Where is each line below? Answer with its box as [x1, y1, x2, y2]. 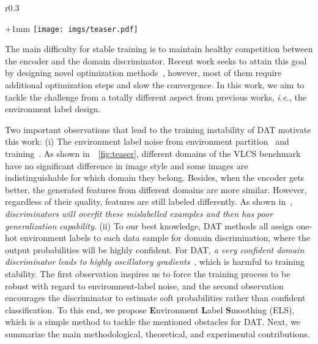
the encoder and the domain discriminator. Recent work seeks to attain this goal [5, 54, 307, 67]
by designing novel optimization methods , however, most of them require [5, 66, 282, 79]
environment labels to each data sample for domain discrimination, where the [20, 231, 310, 244]
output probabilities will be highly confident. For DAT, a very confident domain [5, 243, 305, 256]
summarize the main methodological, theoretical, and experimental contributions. [5, 327, 310, 340]
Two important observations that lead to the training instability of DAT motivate [5, 123, 311, 136]
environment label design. [5, 102, 101, 115]
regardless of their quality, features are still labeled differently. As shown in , [5, 195, 293, 208]
